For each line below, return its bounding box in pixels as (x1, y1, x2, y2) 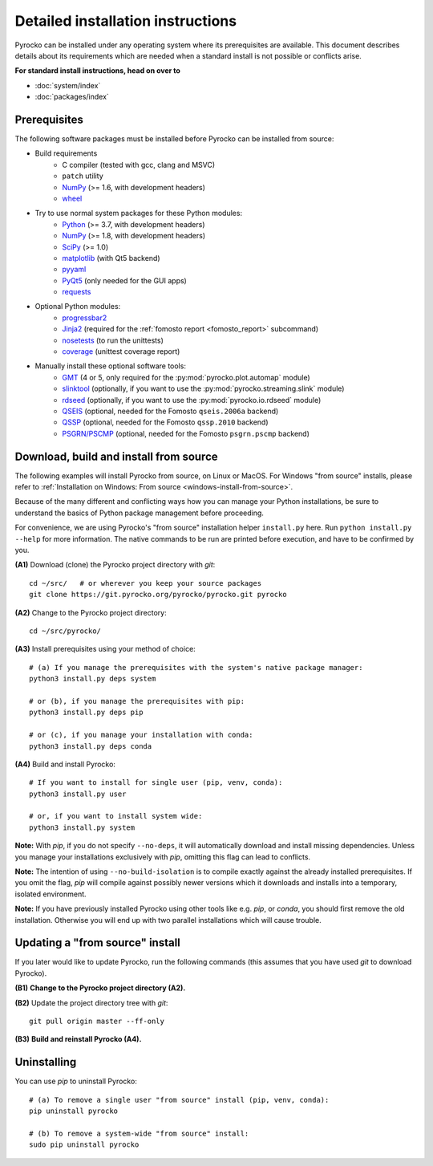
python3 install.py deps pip (29, 708, 144, 717)
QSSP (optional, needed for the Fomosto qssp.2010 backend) (62, 417, 269, 427)
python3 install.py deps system (29, 674, 156, 684)
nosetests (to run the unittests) (62, 335, 164, 345)
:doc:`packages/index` (34, 92, 110, 102)
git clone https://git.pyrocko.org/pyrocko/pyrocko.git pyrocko (29, 590, 288, 599)
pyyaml (62, 265, 87, 274)
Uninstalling (14, 1055, 77, 1069)
